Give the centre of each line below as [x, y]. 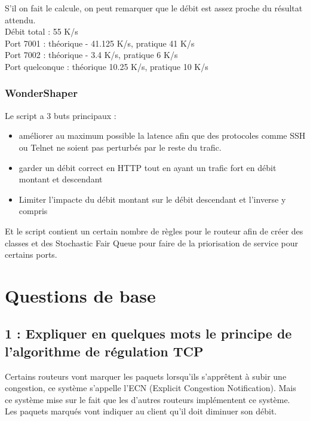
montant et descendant [61, 179]
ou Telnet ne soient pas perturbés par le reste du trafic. [120, 147]
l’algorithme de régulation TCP [104, 351]
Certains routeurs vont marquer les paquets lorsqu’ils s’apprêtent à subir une [146, 376]
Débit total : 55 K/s [42, 31]
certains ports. [31, 254]
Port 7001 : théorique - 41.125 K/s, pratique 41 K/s [100, 43]
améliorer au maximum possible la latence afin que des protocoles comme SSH [162, 135]
